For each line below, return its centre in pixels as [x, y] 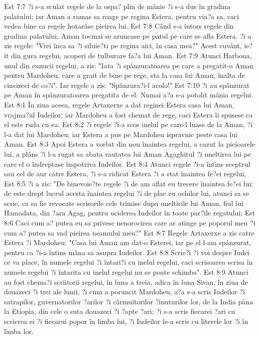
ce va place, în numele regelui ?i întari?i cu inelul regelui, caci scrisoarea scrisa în [128, 262]
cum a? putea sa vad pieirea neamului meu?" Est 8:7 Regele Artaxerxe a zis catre [129, 232]
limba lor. [19, 331]
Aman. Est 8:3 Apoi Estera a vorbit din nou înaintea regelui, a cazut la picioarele [130, 144]
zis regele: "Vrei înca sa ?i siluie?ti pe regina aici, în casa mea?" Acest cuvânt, [123, 45]
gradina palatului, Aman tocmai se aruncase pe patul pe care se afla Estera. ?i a [128, 35]
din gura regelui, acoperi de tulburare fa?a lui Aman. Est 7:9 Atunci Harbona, [131, 55]
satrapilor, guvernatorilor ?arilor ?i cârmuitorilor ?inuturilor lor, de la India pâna [129, 301]
